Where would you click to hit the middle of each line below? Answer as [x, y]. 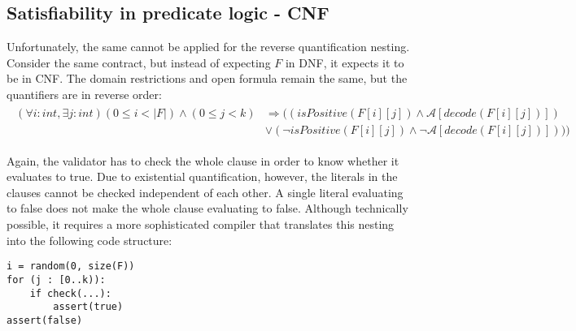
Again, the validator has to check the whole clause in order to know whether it [203, 160]
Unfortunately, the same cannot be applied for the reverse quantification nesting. [208, 47]
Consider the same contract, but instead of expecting [139, 62]
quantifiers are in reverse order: [84, 94]
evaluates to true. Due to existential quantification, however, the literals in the [202, 176]
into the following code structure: [89, 240]
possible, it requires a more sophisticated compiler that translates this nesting [201, 224]
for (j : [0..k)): [56, 279]
